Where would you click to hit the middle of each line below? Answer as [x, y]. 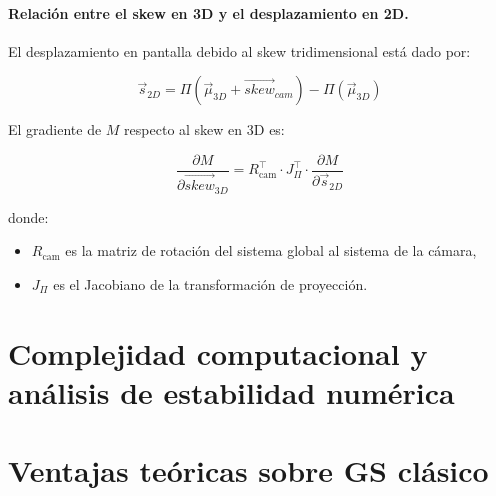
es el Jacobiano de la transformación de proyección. [210, 283]
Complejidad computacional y [218, 352]
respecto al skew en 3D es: [204, 129]
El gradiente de [55, 129]
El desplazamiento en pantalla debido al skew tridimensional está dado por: [239, 50]
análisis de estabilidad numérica [231, 391]
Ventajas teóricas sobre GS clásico [248, 470]
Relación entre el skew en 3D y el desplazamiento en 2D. [208, 12]
